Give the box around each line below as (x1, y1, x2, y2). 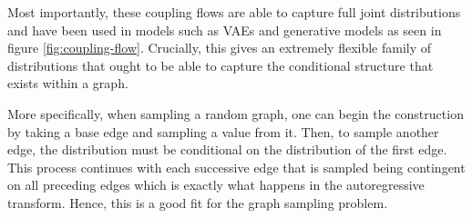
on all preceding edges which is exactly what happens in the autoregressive (7, 175, 425, 194)
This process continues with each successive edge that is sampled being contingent (7, 157, 466, 176)
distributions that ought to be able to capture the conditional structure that (7, 55, 434, 74)
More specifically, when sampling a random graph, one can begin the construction (7, 104, 464, 123)
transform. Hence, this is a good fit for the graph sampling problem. (7, 193, 388, 212)
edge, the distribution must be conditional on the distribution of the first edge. (7, 140, 447, 159)
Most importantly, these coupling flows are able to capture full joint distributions (7, 3, 461, 21)
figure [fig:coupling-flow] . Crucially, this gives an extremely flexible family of (7, 38, 432, 57)
